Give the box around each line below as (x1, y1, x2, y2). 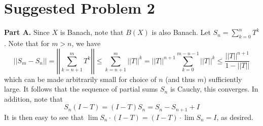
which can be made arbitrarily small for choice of (4, 73, 157, 84)
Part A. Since (4, 27, 50, 37)
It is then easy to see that (4, 111, 84, 122)
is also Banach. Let (152, 27, 211, 37)
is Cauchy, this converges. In (170, 83, 258, 94)
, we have (71, 37, 101, 48)
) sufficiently (203, 73, 242, 84)
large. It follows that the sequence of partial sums (4, 83, 158, 94)
